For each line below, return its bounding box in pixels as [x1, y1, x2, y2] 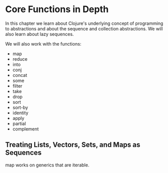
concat [12, 72, 28, 78]
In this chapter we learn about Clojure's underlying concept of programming [5, 20, 163, 26]
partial [12, 120, 26, 126]
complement [12, 125, 39, 132]
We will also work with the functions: [5, 40, 82, 47]
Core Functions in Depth [5, 4, 109, 15]
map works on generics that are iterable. [5, 162, 90, 168]
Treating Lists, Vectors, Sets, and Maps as [5, 141, 140, 149]
